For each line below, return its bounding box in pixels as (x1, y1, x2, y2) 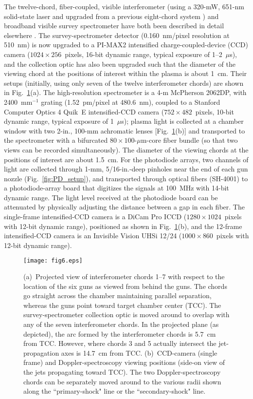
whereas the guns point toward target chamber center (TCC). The (23, 300, 221, 310)
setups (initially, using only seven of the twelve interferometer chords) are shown (4, 77, 244, 88)
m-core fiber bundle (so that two (141, 135, 238, 145)
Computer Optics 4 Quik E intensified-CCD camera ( (4, 106, 164, 116)
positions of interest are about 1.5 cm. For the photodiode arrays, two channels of (4, 154, 249, 164)
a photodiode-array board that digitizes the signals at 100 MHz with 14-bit (4, 183, 229, 193)
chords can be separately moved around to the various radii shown (23, 376, 221, 386)
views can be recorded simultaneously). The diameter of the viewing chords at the (4, 144, 249, 154)
